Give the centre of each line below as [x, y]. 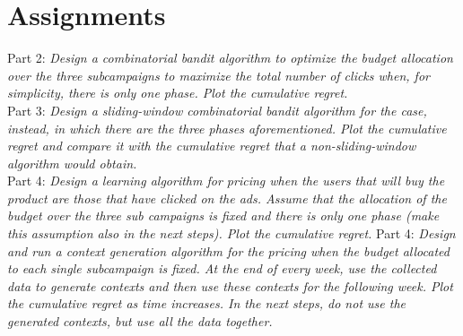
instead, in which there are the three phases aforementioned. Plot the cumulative [227, 128]
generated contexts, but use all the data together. [140, 321]
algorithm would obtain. [72, 163]
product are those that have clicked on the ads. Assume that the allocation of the [227, 198]
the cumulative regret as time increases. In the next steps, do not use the [206, 303]
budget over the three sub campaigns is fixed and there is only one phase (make [223, 215]
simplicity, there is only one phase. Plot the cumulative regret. [178, 93]
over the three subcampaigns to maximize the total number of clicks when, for [218, 75]
